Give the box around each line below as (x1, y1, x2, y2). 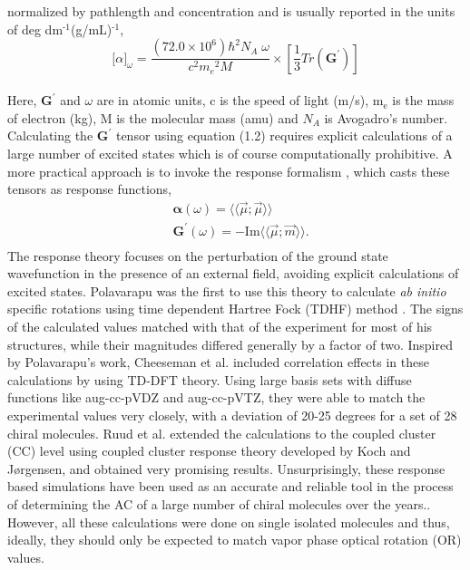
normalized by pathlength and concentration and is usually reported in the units (7, 2, 455, 20)
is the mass (392, 91, 455, 110)
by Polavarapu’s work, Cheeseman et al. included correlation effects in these (7, 353, 429, 372)
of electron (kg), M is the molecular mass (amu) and (7, 108, 299, 127)
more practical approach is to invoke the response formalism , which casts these (7, 161, 450, 180)
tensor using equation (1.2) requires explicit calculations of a (115, 126, 453, 145)
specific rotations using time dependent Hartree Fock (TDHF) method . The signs (7, 299, 464, 318)
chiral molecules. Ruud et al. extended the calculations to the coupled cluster (7, 423, 436, 442)
